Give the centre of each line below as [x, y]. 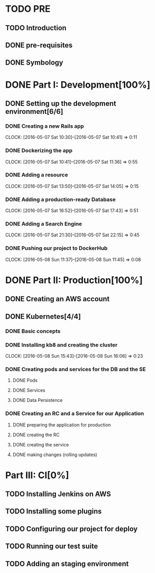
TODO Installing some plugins [54, 511]
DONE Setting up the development [61, 103]
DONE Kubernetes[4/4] [43, 316]
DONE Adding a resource [37, 175]
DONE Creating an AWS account [57, 299]
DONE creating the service [41, 444]
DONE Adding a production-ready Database [61, 199]
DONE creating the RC [36, 435]
